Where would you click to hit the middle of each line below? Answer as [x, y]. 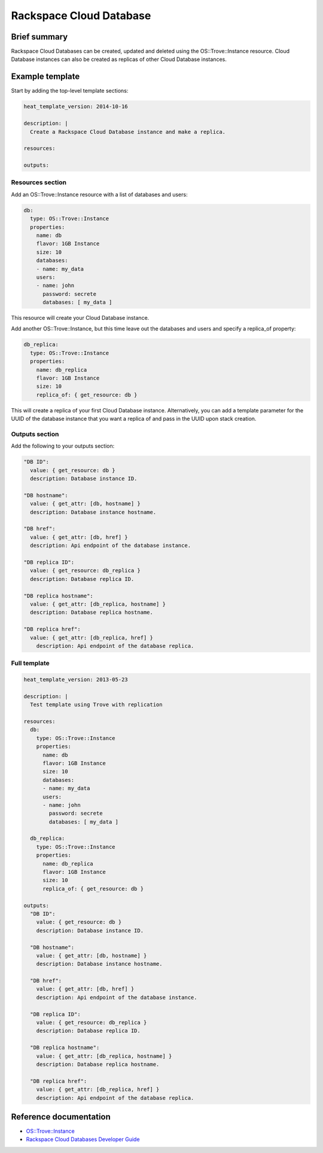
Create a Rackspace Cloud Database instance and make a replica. [128, 132]
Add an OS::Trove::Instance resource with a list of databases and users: [99, 194]
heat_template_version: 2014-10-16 [76, 107]
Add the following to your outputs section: [63, 446]
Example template [45, 77]
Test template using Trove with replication [96, 705]
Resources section [39, 182]
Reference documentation [61, 1117]
